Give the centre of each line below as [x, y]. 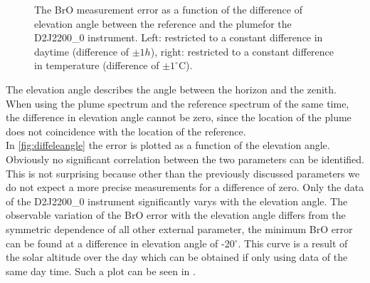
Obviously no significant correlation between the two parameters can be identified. [185, 159]
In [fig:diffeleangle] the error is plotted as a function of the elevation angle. [168, 145]
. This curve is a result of [293, 243]
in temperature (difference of [97, 65]
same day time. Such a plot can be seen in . [101, 271]
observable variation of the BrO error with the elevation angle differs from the [176, 215]
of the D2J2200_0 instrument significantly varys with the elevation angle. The [177, 201]
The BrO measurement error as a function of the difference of [168, 9]
